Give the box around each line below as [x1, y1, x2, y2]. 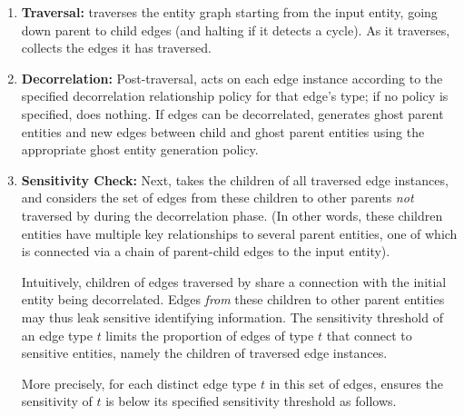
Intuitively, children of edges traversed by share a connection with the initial [21, 272, 447, 291]
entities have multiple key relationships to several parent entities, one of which [21, 223, 458, 243]
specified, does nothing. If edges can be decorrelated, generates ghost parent [21, 104, 444, 123]
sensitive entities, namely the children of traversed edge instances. [21, 343, 388, 362]
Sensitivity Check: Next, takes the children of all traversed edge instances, [21, 170, 449, 189]
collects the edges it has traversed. [21, 38, 212, 57]
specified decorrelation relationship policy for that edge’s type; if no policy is [21, 86, 449, 105]
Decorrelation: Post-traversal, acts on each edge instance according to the [21, 68, 443, 87]
